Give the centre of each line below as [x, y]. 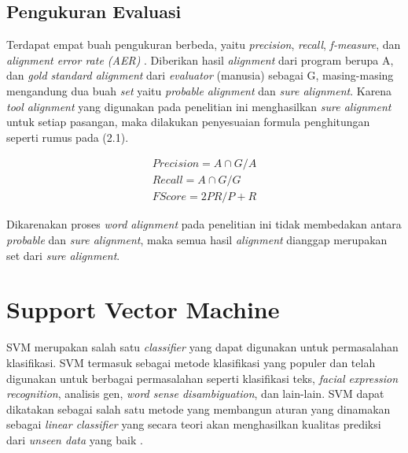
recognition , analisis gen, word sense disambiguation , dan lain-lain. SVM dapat [195, 394]
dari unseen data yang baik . [75, 439]
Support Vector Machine [143, 309]
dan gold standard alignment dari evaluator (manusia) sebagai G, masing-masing [200, 75]
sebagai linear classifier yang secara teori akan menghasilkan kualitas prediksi [194, 424]
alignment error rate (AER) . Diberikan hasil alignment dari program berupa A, [200, 59]
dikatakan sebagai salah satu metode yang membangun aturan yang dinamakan [198, 408]
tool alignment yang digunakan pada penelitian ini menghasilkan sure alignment [199, 106]
